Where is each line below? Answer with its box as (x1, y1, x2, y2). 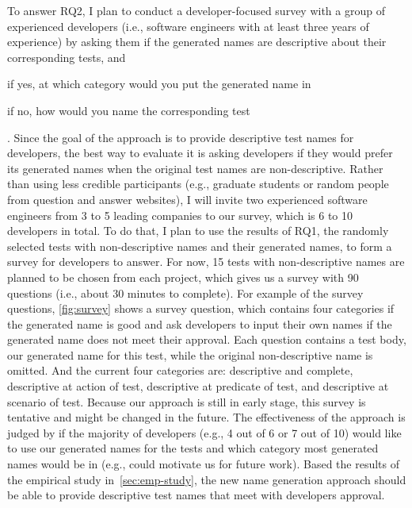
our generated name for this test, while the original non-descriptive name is (7, 346, 373, 363)
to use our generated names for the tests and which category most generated (7, 440, 379, 456)
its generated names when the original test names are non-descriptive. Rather (7, 160, 383, 176)
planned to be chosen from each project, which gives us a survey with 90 (7, 268, 359, 285)
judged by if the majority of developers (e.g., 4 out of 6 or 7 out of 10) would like (7, 424, 402, 441)
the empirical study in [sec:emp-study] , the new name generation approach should (7, 471, 406, 487)
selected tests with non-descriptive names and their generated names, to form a (7, 237, 392, 254)
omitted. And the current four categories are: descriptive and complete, (7, 362, 353, 379)
